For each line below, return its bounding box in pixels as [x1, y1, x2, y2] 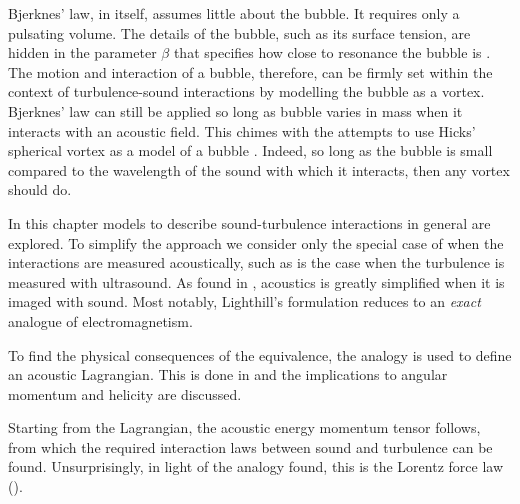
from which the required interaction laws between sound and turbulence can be [8, 436, 493, 457]
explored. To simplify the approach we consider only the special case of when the [8, 232, 504, 253]
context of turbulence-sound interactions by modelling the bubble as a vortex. [8, 81, 485, 102]
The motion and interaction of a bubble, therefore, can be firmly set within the [8, 61, 493, 82]
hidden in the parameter [8, 42, 157, 63]
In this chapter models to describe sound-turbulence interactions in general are [8, 212, 491, 233]
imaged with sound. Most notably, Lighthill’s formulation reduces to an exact [8, 291, 481, 312]
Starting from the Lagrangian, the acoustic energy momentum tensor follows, [8, 417, 481, 438]
